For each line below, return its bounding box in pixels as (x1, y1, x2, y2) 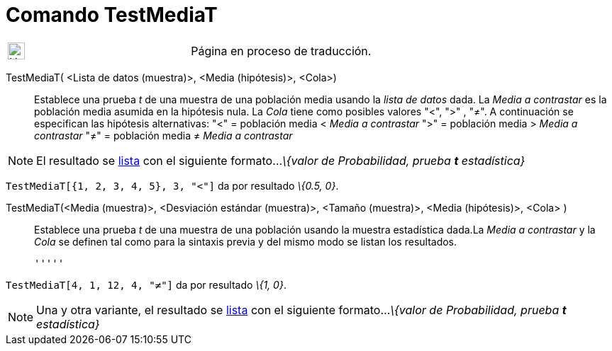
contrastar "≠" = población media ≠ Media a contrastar (34, 129, 293, 142)
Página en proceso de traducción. (191, 43, 372, 58)
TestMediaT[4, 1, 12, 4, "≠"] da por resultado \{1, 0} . (6, 278, 286, 291)
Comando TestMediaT (6, 3, 218, 27)
